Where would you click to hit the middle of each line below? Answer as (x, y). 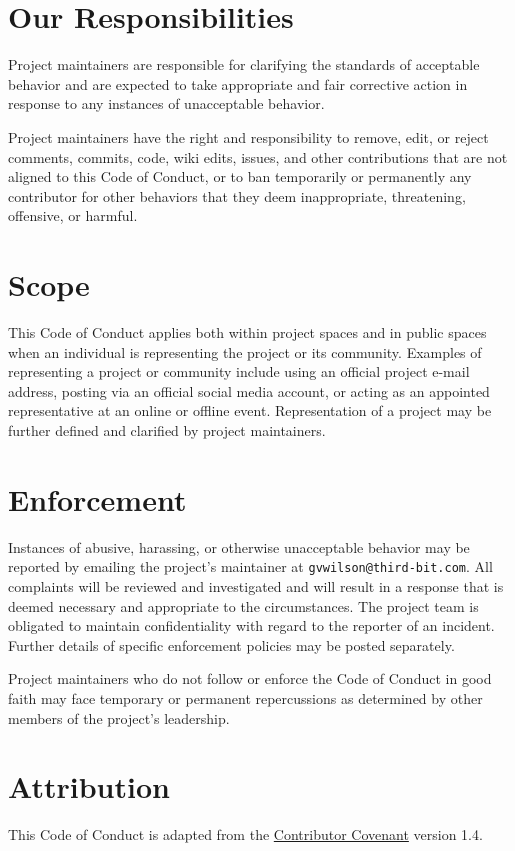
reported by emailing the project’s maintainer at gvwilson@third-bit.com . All (250, 566)
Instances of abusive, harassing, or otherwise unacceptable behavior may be (239, 546)
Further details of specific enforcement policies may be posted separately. (231, 644)
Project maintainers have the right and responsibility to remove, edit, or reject (248, 136)
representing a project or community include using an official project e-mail (239, 371)
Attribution (89, 786)
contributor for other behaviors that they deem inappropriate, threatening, (237, 195)
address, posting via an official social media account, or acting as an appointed (249, 390)
